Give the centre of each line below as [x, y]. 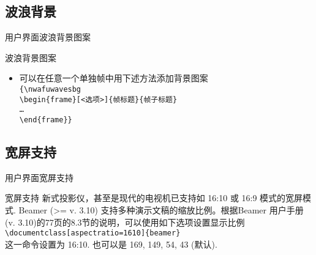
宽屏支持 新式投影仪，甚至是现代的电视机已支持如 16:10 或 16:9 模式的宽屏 [154, 198]
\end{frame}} [46, 120]
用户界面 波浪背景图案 [48, 37]
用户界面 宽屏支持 [39, 177]
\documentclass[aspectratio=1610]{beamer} [93, 233]
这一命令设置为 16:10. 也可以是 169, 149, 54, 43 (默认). [111, 244]
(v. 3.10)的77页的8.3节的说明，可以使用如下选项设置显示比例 [125, 222]
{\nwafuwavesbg [50, 89]
